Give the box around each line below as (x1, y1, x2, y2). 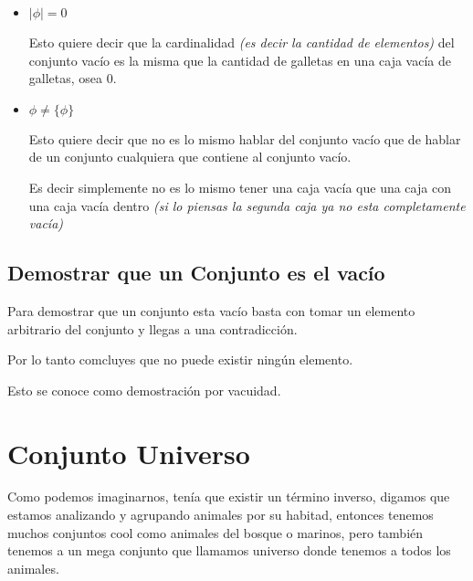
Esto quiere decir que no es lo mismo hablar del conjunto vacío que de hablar (28, 129, 461, 148)
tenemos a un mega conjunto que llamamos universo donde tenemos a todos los (7, 541, 451, 560)
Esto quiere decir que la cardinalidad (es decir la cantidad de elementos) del (28, 33, 455, 51)
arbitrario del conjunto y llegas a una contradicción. (7, 319, 298, 338)
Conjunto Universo (7, 434, 250, 471)
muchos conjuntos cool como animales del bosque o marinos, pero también (7, 523, 424, 542)
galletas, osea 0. (28, 69, 117, 88)
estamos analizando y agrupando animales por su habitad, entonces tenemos (7, 505, 434, 524)
